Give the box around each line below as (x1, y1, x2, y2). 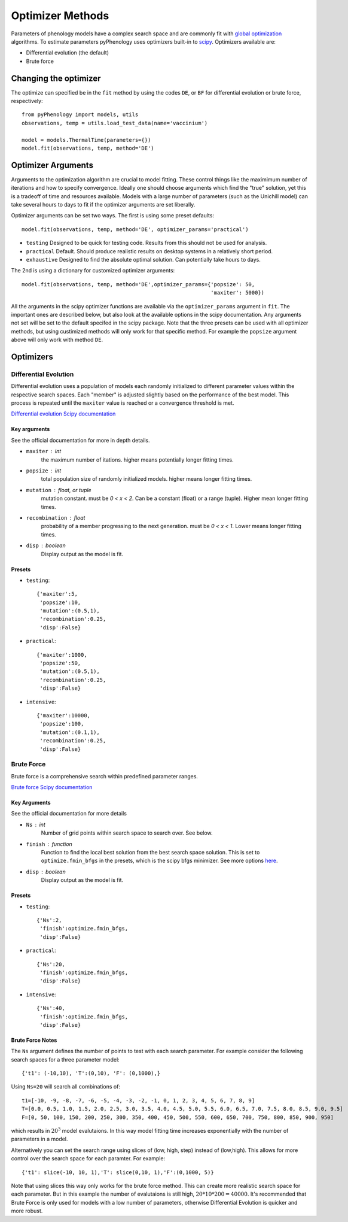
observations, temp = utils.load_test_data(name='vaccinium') (22, 120, 208, 126)
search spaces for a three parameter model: (11, 1056, 120, 1063)
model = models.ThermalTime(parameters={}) (22, 137, 151, 143)
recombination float (26, 514, 86, 521)
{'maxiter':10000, (36, 712, 91, 718)
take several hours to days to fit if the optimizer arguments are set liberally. (11, 201, 196, 208)
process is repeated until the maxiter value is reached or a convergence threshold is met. (11, 399, 234, 407)
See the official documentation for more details (11, 810, 127, 817)
